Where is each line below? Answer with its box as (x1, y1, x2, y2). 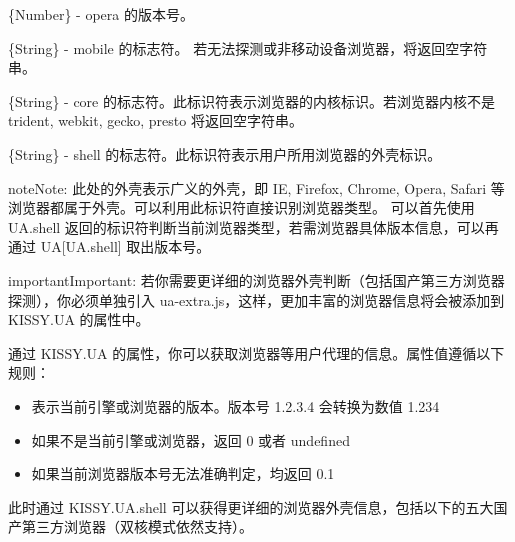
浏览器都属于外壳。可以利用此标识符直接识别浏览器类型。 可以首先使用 (8, 197, 475, 218)
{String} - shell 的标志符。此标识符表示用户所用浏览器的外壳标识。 (8, 143, 442, 164)
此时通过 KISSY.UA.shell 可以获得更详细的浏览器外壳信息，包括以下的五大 (8, 496, 494, 517)
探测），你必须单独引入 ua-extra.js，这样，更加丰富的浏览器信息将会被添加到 (8, 289, 505, 310)
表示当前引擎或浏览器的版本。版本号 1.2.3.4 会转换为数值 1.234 (31, 395, 440, 416)
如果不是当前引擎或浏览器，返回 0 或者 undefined (31, 429, 350, 450)
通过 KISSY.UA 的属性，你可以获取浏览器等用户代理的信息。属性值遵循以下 (8, 342, 505, 363)
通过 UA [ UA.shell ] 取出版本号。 (8, 236, 211, 257)
